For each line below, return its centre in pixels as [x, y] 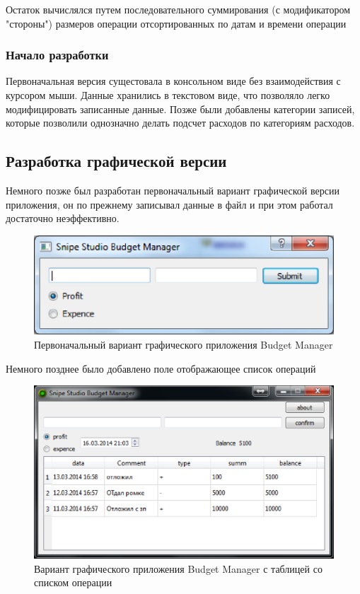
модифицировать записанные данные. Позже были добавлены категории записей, [180, 109]
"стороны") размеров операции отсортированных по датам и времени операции [176, 23]
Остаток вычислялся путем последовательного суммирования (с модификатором [178, 9]
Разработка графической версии [116, 161]
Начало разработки [57, 55]
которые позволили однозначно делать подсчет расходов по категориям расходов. [180, 123]
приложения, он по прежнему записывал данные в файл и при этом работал [169, 204]
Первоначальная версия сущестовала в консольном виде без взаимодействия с [173, 81]
